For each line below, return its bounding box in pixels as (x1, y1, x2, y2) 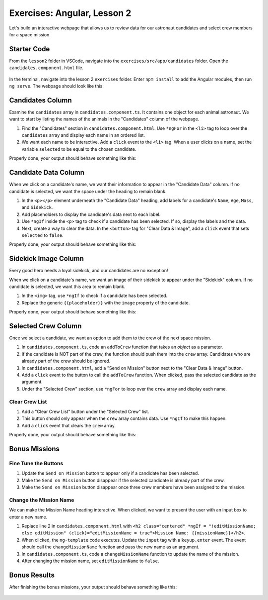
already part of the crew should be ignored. (21, 358, 111, 364)
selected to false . (21, 232, 64, 238)
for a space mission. (9, 31, 51, 37)
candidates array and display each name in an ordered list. (21, 132, 145, 138)
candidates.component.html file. (9, 65, 84, 71)
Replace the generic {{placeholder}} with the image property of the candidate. (21, 300, 190, 305)
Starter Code (9, 45, 50, 53)
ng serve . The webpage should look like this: (9, 83, 104, 89)
